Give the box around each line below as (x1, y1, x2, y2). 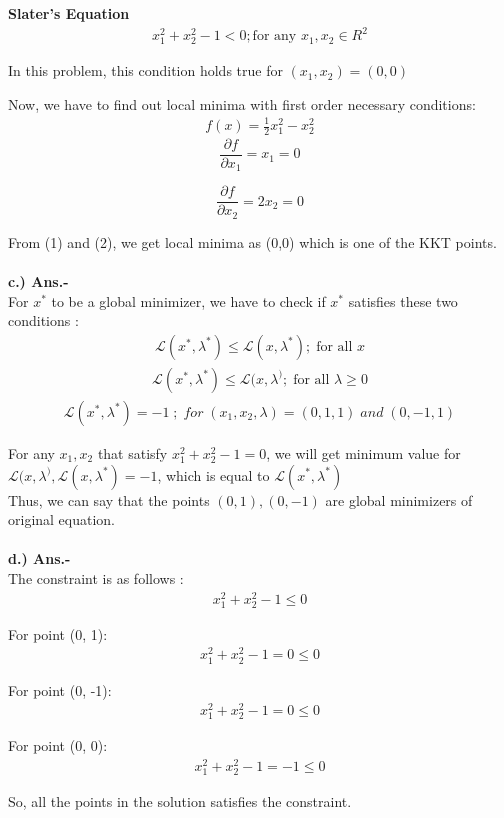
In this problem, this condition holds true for (8, 60, 283, 81)
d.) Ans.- (8, 548, 71, 569)
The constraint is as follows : (8, 567, 184, 588)
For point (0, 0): (8, 735, 108, 756)
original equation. (8, 509, 116, 530)
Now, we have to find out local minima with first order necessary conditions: (8, 93, 476, 114)
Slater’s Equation (8, 3, 130, 23)
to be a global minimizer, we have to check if (51, 290, 326, 311)
